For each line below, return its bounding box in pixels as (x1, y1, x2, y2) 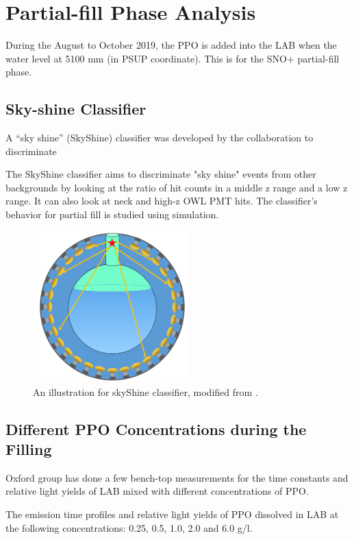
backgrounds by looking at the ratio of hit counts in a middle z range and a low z (5, 180, 348, 194)
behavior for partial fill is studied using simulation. (5, 207, 219, 222)
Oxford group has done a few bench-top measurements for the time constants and (5, 470, 349, 484)
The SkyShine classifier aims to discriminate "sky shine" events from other (5, 167, 316, 181)
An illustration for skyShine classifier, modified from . (33, 384, 258, 399)
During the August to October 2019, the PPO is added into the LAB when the (5, 38, 337, 52)
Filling (5, 438, 52, 460)
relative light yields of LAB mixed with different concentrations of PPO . (5, 484, 309, 498)
